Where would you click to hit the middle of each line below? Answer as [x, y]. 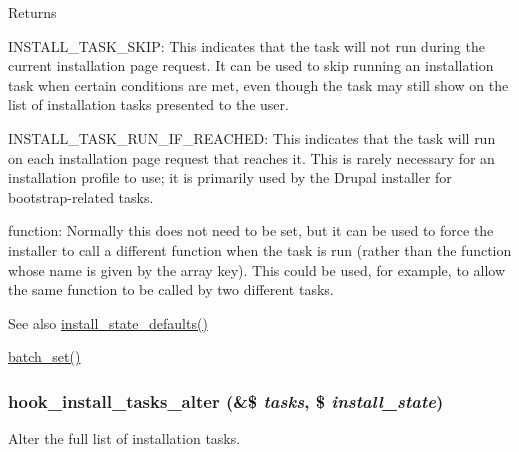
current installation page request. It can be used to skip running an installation [251, 65]
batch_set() [44, 356]
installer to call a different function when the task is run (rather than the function [260, 249]
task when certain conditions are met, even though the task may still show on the [258, 84]
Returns [32, 12]
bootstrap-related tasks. [81, 196]
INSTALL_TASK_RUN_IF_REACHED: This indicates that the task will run [252, 137]
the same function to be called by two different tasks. [171, 289]
